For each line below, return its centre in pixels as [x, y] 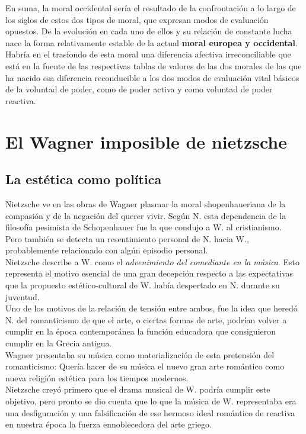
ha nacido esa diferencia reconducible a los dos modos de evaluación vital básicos [152, 77]
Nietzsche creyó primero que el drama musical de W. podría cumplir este [138, 389]
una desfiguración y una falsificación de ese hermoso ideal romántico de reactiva [150, 412]
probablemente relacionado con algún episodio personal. [107, 250]
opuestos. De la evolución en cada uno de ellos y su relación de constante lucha [149, 31]
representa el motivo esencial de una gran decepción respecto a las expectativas [149, 273]
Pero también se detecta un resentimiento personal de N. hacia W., [127, 238]
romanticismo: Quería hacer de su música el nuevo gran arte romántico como [145, 366]
